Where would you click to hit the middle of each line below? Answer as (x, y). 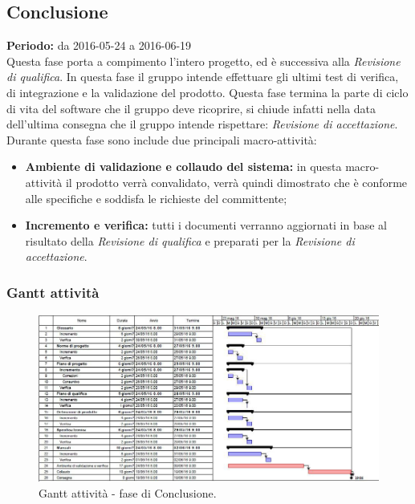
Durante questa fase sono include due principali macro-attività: (162, 139)
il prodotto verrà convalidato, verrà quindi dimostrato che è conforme (236, 182)
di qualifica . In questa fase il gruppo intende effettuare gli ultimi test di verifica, (203, 77)
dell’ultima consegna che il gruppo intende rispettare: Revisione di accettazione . (202, 124)
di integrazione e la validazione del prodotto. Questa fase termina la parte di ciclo (207, 92)
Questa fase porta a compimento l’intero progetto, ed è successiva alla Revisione (203, 61)
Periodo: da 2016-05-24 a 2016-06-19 (99, 45)
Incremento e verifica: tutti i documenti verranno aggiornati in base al (206, 225)
